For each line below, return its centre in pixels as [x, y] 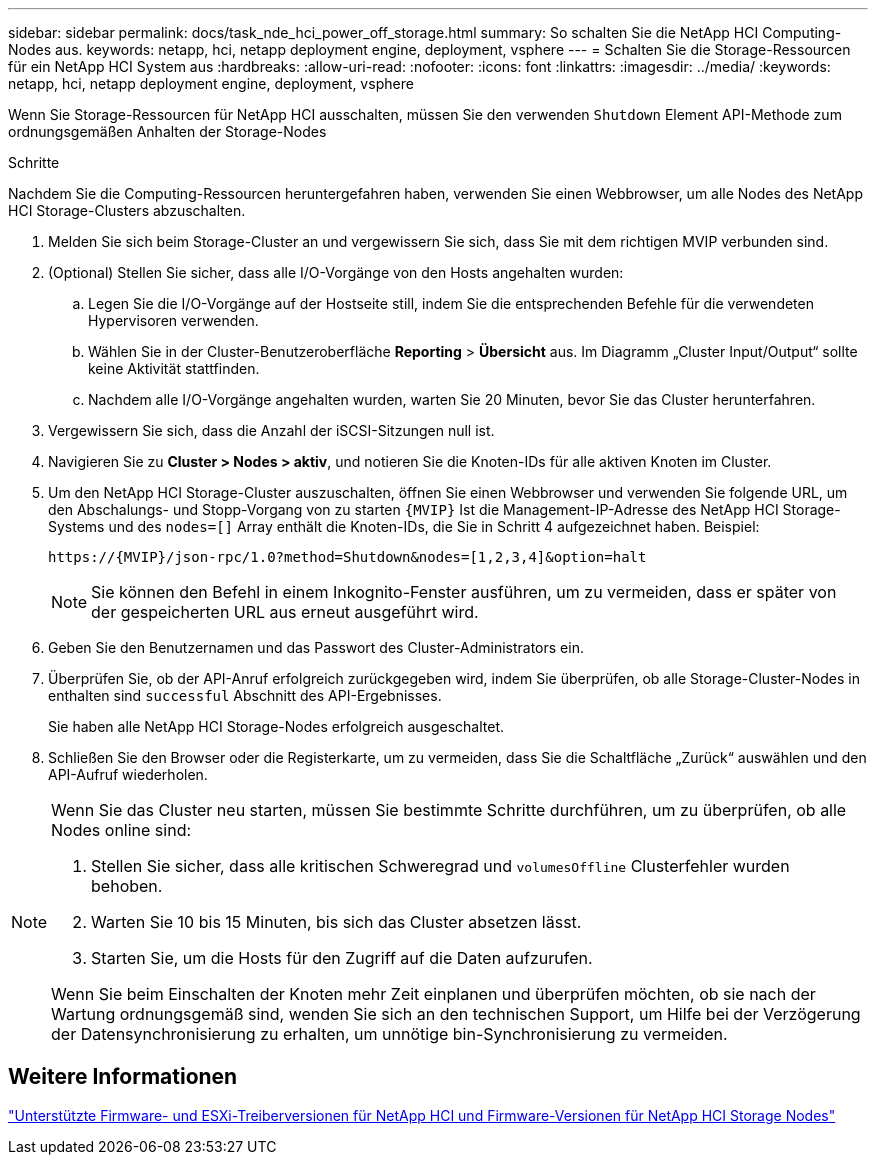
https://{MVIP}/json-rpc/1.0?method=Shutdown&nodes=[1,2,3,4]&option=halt [347, 557]
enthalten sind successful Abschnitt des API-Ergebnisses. [245, 695]
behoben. [127, 886]
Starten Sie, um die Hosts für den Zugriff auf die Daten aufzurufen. [342, 958]
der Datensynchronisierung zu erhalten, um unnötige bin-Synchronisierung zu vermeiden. [389, 1034]
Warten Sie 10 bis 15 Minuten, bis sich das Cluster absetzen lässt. [336, 922]
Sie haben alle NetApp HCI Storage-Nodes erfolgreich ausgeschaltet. [276, 726]
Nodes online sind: [121, 830]
